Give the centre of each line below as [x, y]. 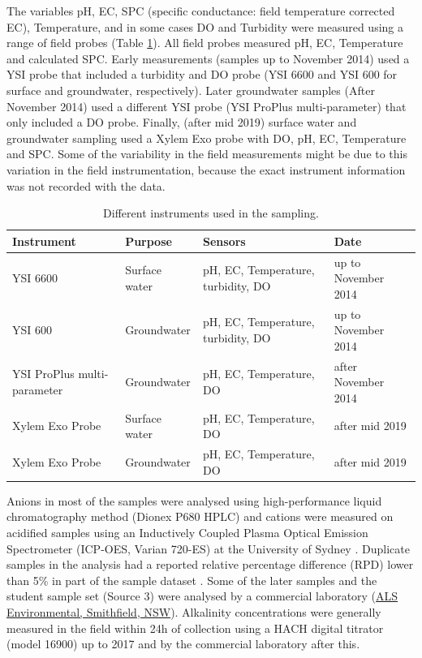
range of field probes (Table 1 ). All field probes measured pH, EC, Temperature [205, 43]
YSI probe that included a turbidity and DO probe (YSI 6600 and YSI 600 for [202, 74]
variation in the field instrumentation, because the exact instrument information [206, 169]
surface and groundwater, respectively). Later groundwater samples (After [191, 90]
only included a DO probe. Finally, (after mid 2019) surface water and [182, 122]
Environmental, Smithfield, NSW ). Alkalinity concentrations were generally [194, 611]
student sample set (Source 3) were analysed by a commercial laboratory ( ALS [202, 596]
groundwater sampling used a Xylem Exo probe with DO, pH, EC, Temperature [207, 138]
